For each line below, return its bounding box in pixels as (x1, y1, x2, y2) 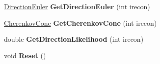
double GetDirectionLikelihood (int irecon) (4, 34, 144, 44)
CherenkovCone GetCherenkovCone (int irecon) (4, 17, 157, 28)
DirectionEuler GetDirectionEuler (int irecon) (4, 1, 150, 11)
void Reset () (4, 50, 46, 60)
